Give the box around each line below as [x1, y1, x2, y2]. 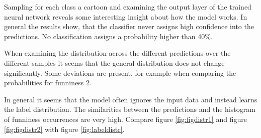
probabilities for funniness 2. [4, 77, 92, 88]
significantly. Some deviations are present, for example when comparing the [4, 67, 236, 78]
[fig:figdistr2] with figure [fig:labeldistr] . [4, 123, 125, 134]
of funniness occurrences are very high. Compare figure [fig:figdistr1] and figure [4, 113, 247, 124]
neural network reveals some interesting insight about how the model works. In [4, 11, 247, 22]
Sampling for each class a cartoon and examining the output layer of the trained [4, 2, 251, 12]
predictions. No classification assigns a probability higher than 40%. [4, 31, 213, 41]
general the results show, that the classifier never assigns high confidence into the [4, 21, 254, 32]
